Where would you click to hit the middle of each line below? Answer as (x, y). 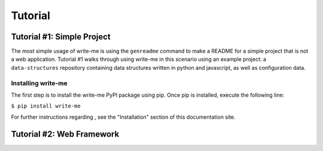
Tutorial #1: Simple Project (61, 37)
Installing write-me (39, 83)
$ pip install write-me (46, 106)
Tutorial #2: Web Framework (65, 134)
